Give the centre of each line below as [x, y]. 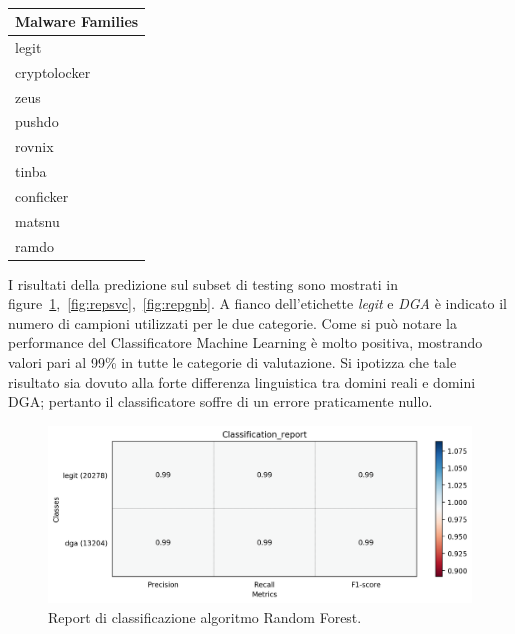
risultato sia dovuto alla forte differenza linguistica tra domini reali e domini [242, 381]
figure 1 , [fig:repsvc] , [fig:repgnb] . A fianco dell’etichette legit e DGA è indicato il [257, 303]
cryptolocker [53, 71]
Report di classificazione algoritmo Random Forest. [205, 617]
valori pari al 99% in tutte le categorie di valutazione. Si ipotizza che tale [232, 362]
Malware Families [77, 21]
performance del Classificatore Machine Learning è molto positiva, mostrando [245, 342]
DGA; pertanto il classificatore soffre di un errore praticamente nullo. [220, 401]
